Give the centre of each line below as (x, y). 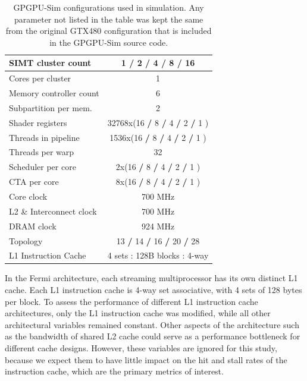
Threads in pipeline (44, 137)
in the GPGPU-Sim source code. (109, 42)
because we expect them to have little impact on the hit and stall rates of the (146, 359)
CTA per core (34, 182)
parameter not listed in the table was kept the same (109, 19)
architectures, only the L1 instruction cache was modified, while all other (138, 313)
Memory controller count (54, 93)
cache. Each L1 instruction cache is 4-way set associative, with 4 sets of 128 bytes (153, 290)
